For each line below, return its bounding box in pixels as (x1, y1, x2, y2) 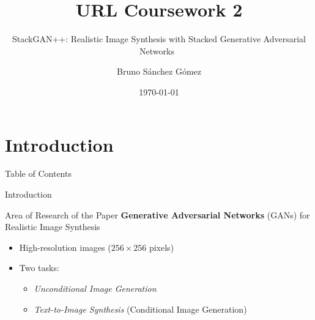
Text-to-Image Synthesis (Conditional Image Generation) (34, 302, 247, 315)
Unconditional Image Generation (34, 282, 157, 294)
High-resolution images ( (19, 240, 111, 253)
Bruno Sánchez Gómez (117, 65, 201, 78)
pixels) (149, 240, 174, 253)
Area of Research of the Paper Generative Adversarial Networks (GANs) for (5, 208, 310, 221)
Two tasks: (19, 261, 59, 274)
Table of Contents (5, 167, 72, 180)
